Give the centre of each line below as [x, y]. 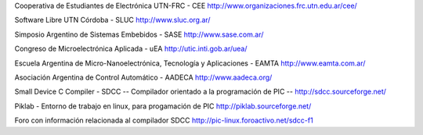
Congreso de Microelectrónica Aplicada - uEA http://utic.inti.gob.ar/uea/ [131, 49]
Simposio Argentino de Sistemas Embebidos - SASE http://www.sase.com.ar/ [139, 34]
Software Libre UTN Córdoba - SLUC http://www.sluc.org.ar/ [112, 20]
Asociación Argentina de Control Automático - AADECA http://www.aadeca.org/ [143, 77]
